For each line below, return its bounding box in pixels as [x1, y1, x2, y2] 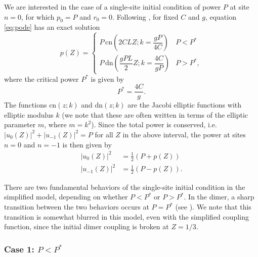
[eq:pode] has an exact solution [4, 22, 100, 32]
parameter [4, 119, 36, 130]
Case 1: [4, 242, 34, 255]
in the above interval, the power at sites [122, 129, 246, 139]
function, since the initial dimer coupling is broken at [4, 221, 169, 232]
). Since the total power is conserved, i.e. [91, 119, 217, 130]
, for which [21, 11, 55, 22]
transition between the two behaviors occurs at [4, 201, 149, 212]
